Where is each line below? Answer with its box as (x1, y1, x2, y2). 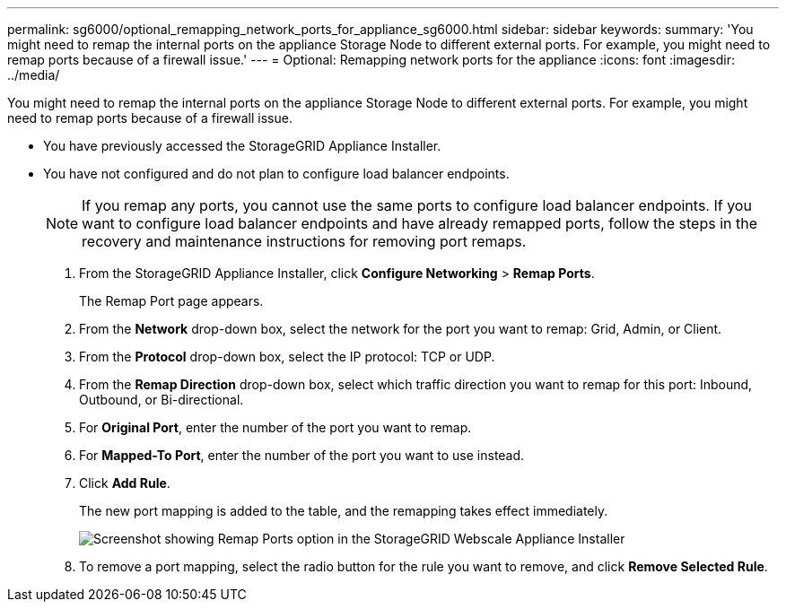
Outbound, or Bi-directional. (79, 392, 244, 407)
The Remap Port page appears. (79, 293, 264, 309)
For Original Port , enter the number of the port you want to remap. (79, 420, 472, 435)
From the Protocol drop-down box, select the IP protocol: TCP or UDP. (79, 349, 495, 364)
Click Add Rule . (79, 475, 170, 491)
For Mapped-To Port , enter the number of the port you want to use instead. (79, 448, 525, 463)
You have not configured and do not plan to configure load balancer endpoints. (43, 166, 510, 181)
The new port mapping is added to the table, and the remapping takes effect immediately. (79, 503, 608, 518)
